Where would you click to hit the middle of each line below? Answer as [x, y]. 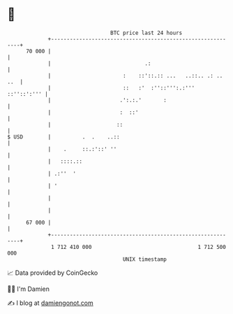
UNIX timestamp [145, 259]
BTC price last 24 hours [146, 33]
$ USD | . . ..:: [63, 137]
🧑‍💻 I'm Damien [29, 289]
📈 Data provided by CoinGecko [53, 273]
